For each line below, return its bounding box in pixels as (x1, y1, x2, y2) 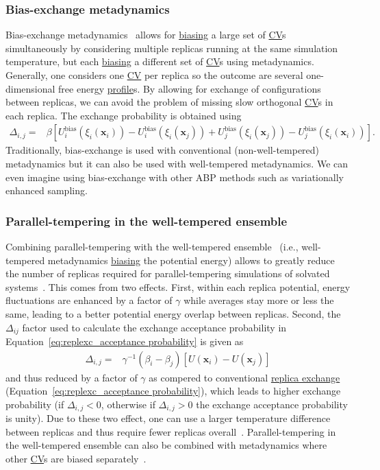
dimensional (5, 81, 55, 95)
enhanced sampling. (5, 183, 88, 198)
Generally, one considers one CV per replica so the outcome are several (5, 68, 303, 82)
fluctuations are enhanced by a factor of (5, 293, 173, 307)
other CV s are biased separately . (5, 451, 147, 466)
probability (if (5, 397, 64, 411)
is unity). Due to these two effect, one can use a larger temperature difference (5, 411, 331, 425)
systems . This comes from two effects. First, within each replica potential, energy (5, 279, 351, 294)
